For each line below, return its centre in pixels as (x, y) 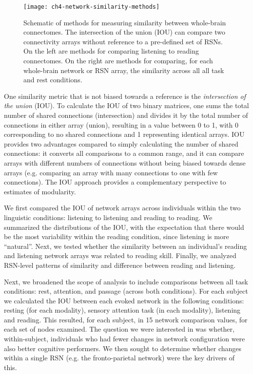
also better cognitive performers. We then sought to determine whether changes (123, 348)
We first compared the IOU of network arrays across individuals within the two (122, 208)
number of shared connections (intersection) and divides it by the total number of (126, 115)
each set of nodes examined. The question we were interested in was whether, (119, 329)
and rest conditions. (53, 80)
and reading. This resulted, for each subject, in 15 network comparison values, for (126, 319)
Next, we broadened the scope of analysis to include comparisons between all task (126, 281)
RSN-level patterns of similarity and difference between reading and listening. (120, 265)
